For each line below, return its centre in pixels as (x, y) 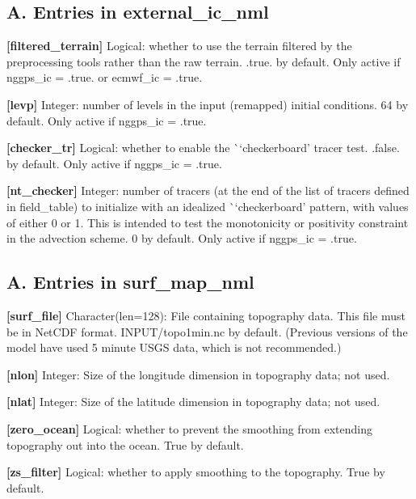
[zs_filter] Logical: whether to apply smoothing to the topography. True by (196, 472)
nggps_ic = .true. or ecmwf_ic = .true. (105, 77)
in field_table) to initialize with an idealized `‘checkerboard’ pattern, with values (208, 206)
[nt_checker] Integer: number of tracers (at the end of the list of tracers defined (208, 190)
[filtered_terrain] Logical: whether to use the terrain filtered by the (179, 46)
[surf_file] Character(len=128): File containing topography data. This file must (206, 315)
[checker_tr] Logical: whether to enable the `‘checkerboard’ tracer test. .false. (203, 148)
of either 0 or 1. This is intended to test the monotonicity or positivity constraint (208, 222)
